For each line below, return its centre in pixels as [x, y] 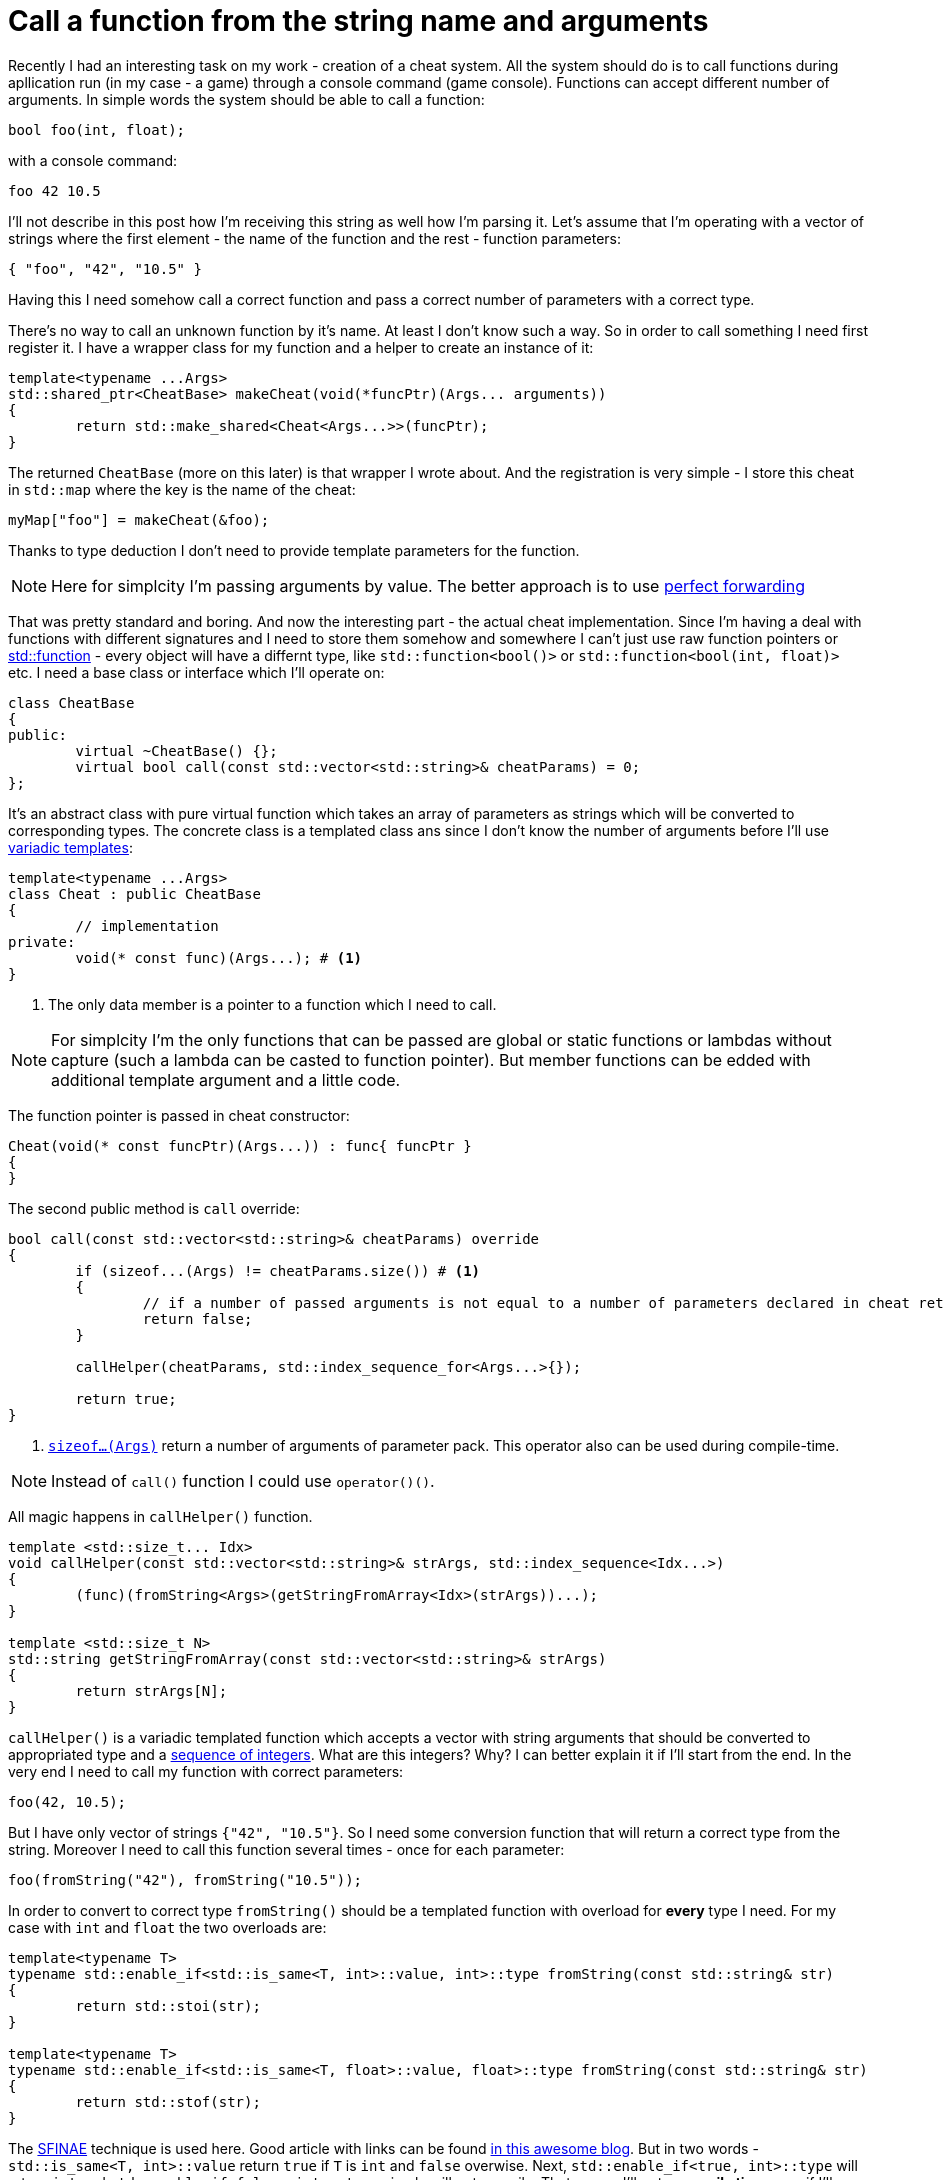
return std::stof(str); [168, 2101]
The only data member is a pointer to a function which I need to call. [272, 1004]
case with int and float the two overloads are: [167, 1927]
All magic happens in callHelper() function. [160, 1516]
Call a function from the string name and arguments [358, 21]
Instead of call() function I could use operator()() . [243, 1480]
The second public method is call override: [154, 1208]
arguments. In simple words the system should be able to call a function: [246, 99]
